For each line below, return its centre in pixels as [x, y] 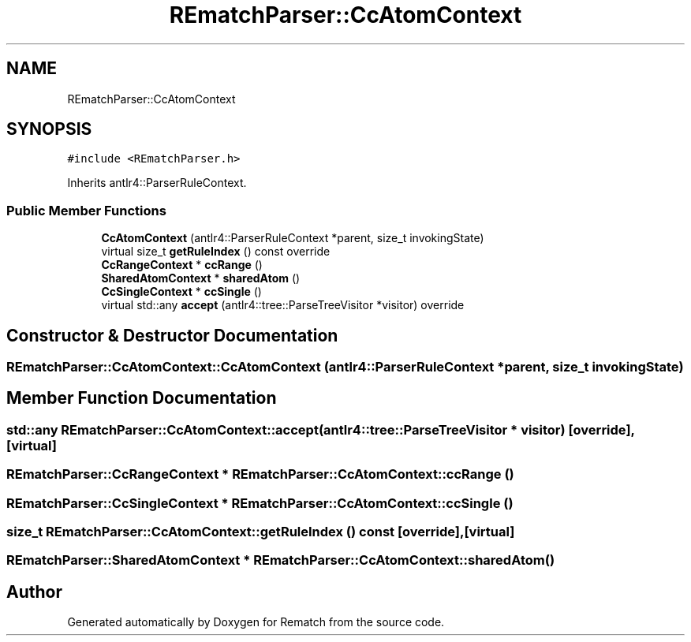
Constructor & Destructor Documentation [172, 335]
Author [34, 592]
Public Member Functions [86, 210]
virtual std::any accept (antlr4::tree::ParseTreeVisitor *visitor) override [283, 305]
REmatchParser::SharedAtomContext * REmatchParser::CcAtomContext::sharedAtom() [281, 560]
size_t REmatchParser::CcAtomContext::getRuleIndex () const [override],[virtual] [261, 532]
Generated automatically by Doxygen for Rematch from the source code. [256, 622]
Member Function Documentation [142, 398]
